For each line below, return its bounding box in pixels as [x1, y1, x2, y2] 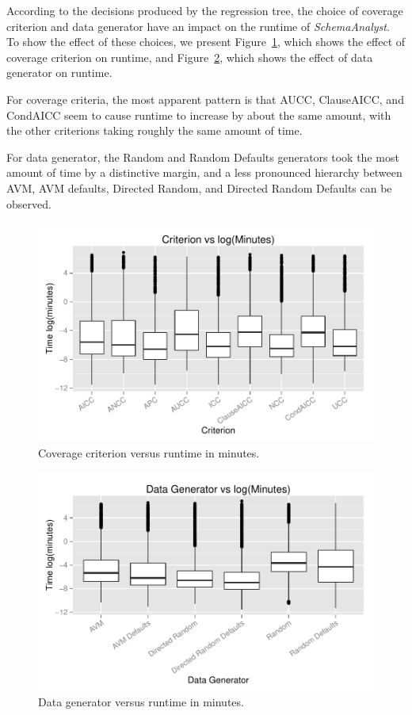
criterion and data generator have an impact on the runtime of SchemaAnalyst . [6, 17, 390, 34]
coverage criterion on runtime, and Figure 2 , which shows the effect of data [6, 48, 373, 65]
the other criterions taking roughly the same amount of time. [6, 122, 303, 139]
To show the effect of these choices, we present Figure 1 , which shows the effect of [6, 33, 406, 50]
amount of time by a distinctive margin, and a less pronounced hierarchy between [6, 164, 402, 181]
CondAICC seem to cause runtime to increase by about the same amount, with [6, 106, 391, 123]
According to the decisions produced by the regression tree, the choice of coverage [6, 2, 403, 18]
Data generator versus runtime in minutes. [38, 694, 244, 710]
